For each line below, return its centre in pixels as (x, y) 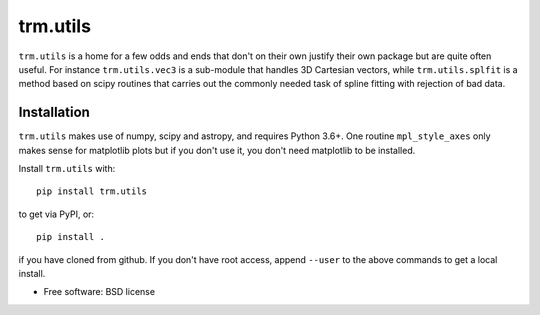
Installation (54, 112)
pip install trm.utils (92, 191)
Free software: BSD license (99, 292)
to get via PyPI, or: (56, 214)
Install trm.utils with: (67, 169)
